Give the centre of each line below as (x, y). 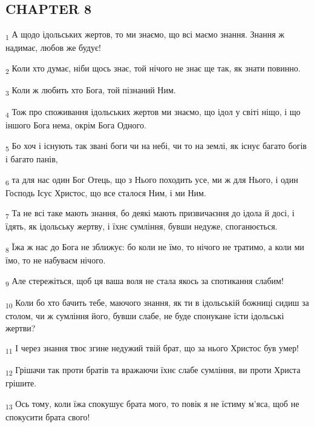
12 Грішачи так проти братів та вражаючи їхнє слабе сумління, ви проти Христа (153, 371)
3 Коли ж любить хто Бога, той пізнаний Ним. (91, 91)
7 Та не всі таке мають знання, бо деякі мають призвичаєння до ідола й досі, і (150, 214)
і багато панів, (32, 159)
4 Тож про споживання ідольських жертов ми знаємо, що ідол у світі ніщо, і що (153, 112)
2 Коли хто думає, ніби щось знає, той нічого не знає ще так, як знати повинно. (153, 68)
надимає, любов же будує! (53, 48)
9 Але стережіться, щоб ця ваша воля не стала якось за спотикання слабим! (145, 281)
